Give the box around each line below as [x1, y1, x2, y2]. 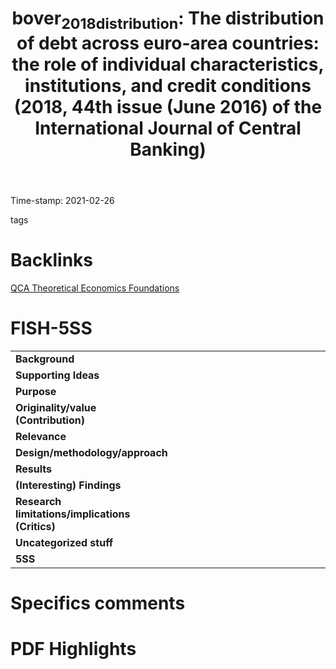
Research [15, 494, 62, 508]
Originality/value [15, 400, 97, 414]
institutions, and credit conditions [24, 74, 312, 97]
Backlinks [10, 248, 94, 271]
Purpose [15, 384, 57, 398]
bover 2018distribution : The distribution [11, 7, 325, 33]
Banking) [129, 138, 207, 161]
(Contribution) [15, 413, 85, 427]
